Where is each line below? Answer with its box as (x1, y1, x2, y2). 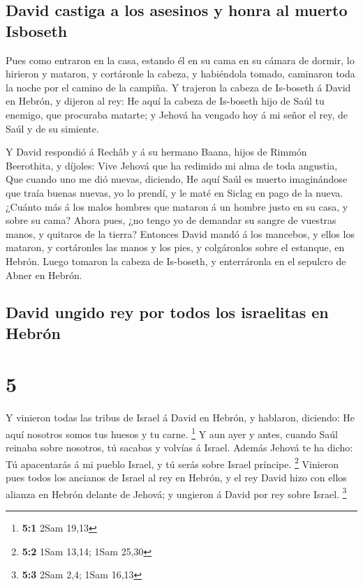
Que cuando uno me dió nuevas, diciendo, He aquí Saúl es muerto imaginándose (6, 172, 348, 186)
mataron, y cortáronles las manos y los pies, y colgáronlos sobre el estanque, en (6, 240, 345, 255)
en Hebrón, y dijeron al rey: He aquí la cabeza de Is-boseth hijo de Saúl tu (6, 93, 325, 108)
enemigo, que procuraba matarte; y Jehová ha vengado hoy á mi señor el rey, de (6, 107, 348, 121)
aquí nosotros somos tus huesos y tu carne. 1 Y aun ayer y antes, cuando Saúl (6, 424, 338, 441)
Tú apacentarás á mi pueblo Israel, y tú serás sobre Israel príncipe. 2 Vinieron (6, 454, 339, 471)
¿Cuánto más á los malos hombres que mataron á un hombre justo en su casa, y (6, 199, 348, 213)
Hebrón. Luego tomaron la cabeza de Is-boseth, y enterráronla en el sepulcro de (6, 253, 346, 268)
